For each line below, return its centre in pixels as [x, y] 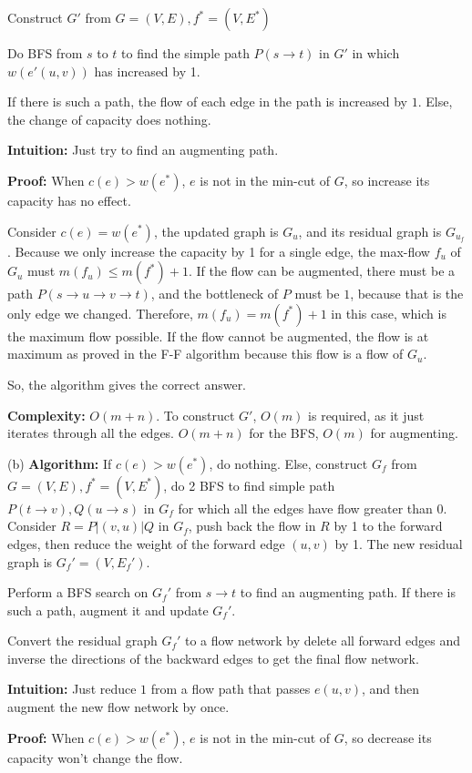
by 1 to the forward [388, 526]
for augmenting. [414, 433]
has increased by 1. [147, 71]
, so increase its [387, 180]
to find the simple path [185, 53]
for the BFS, [284, 433]
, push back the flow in [252, 526]
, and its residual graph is [370, 231]
